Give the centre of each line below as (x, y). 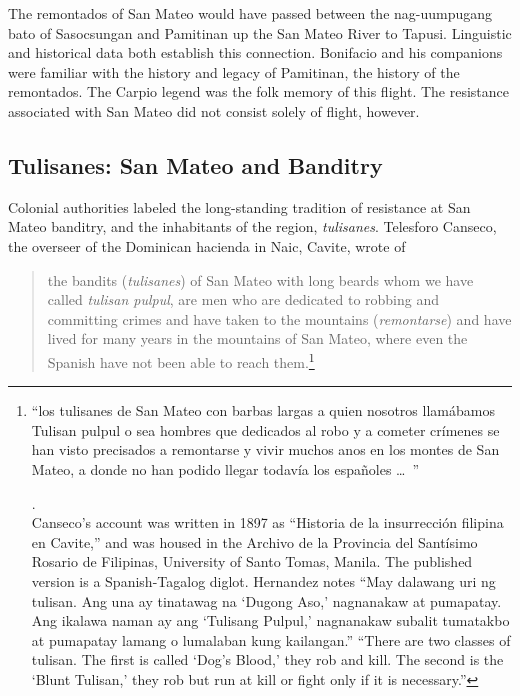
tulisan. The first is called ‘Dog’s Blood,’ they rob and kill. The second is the (267, 659)
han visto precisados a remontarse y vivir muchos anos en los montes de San (265, 449)
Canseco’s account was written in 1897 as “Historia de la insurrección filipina (267, 522)
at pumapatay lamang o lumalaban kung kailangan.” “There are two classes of (271, 639)
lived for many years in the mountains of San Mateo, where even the (257, 338)
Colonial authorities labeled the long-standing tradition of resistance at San (239, 206)
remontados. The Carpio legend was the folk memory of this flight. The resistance (259, 91)
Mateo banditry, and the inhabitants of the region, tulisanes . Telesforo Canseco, (252, 226)
